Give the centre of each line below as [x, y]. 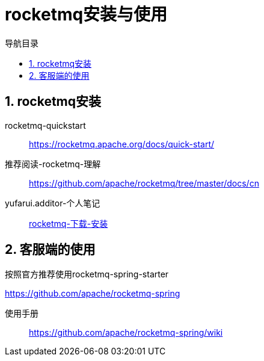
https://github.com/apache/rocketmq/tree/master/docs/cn [144, 183]
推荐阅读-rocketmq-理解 [53, 164]
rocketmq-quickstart [45, 125]
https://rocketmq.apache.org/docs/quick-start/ [122, 144]
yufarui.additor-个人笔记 [53, 203]
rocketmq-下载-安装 [69, 223]
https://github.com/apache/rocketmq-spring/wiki [126, 333]
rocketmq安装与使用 [86, 14]
